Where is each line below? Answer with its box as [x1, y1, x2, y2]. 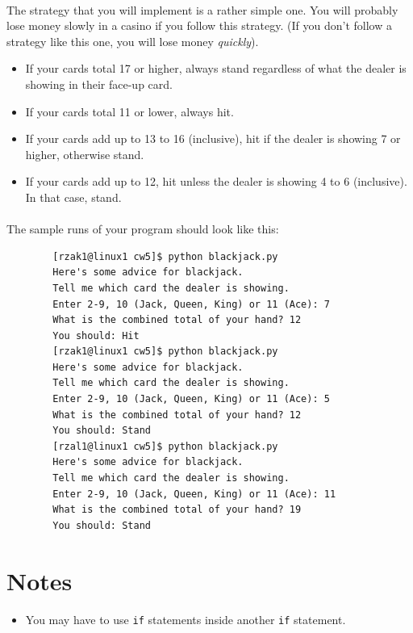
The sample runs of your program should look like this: [6, 220, 279, 237]
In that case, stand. [25, 188, 122, 205]
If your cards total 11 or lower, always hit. [25, 103, 234, 119]
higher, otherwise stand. [25, 145, 144, 162]
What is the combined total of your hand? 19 [52, 504, 302, 516]
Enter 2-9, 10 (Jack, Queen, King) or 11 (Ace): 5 [52, 393, 330, 405]
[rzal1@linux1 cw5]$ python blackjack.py [52, 440, 278, 452]
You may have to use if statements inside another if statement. [25, 610, 346, 627]
